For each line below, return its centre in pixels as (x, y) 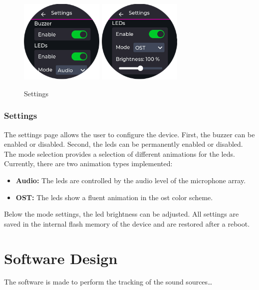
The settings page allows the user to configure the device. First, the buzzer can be (129, 134)
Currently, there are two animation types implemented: (88, 163)
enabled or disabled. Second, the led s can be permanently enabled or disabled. (124, 144)
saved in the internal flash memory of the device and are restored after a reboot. (127, 223)
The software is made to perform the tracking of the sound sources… (108, 282)
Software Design (61, 258)
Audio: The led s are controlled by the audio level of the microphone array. (131, 180)
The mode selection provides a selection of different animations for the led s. (120, 153)
